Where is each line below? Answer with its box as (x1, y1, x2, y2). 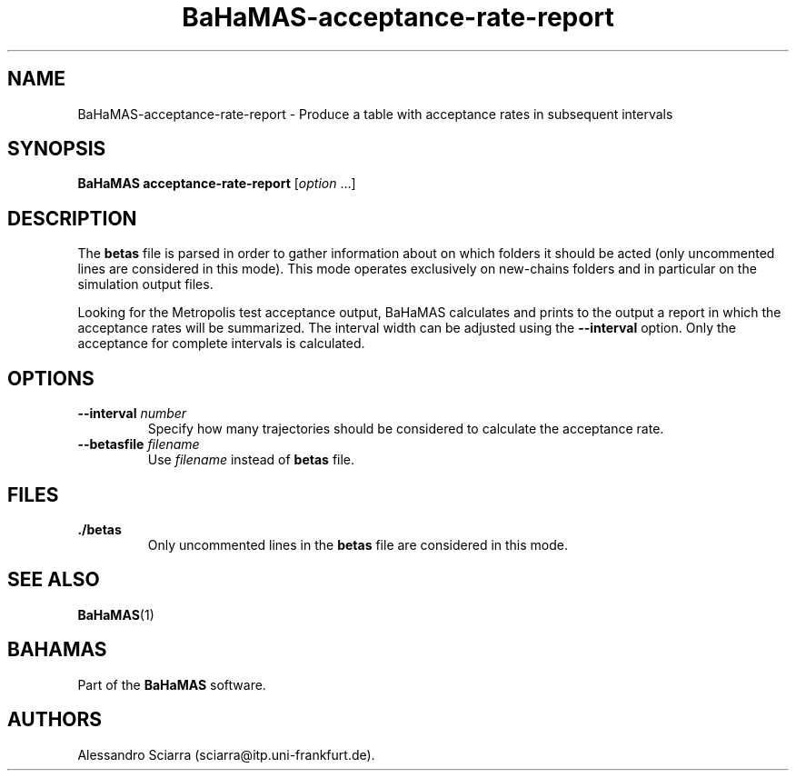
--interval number (77, 405, 187, 422)
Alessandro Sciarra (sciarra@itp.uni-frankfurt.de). (77, 746, 375, 763)
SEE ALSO (7, 568, 100, 592)
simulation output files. (77, 276, 214, 293)
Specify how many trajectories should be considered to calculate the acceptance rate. (147, 421, 664, 437)
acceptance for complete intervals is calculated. (77, 335, 365, 352)
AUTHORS (7, 708, 103, 732)
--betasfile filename (77, 436, 200, 453)
